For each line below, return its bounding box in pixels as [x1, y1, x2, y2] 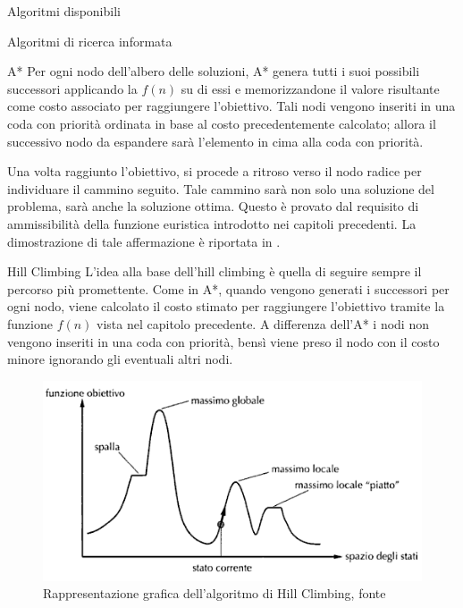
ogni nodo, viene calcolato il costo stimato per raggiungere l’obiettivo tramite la [7, 297, 445, 316]
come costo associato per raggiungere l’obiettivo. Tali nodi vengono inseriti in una [7, 97, 456, 115]
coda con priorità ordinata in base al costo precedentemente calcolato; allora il [7, 114, 436, 132]
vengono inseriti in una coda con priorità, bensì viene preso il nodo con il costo [7, 332, 440, 350]
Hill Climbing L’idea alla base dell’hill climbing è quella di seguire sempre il [7, 262, 422, 281]
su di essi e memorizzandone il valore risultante [181, 79, 440, 97]
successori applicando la [7, 79, 138, 97]
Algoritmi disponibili [7, 2, 121, 20]
